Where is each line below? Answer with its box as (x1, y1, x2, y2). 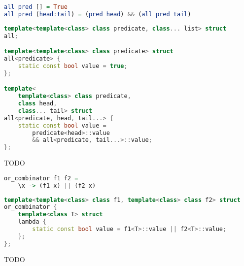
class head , (18, 100, 57, 107)
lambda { (18, 218, 46, 226)
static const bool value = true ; (18, 62, 128, 69)
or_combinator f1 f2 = (4, 174, 78, 182)
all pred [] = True (4, 3, 68, 10)
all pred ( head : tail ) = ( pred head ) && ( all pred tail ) (4, 10, 191, 18)
